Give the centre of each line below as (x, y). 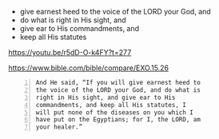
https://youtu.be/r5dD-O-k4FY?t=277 (70, 52)
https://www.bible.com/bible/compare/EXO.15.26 (89, 68)
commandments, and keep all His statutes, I (111, 105)
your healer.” (59, 127)
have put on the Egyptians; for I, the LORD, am (118, 120)
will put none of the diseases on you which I (114, 112)
